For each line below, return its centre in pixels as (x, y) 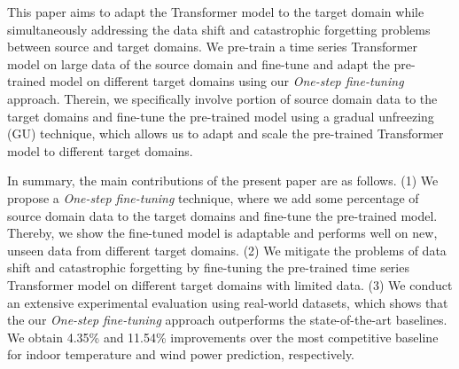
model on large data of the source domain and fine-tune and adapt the (198, 63)
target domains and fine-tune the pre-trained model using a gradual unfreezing (221, 116)
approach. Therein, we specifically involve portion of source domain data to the (222, 98)
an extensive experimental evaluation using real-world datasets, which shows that (228, 302)
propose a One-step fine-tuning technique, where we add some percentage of (213, 197)
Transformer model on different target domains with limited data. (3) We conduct (230, 284)
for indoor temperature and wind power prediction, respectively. (181, 354)
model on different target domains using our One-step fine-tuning (227, 81)
